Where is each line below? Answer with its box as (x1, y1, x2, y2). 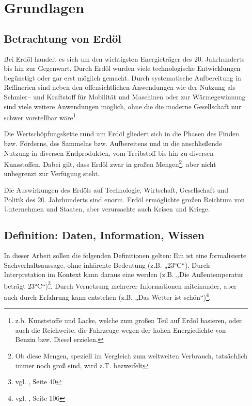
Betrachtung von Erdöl (4, 31, 122, 46)
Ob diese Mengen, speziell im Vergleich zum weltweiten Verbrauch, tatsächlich (15, 351, 248, 361)
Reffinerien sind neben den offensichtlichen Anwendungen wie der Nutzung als (4, 82, 236, 92)
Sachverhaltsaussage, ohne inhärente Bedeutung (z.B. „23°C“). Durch (4, 260, 210, 270)
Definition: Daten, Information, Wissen (4, 227, 205, 243)
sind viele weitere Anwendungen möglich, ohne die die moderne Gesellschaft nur (4, 101, 241, 111)
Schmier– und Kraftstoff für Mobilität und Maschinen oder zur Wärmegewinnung (4, 91, 246, 101)
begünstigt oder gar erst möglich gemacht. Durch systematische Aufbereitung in (4, 72, 241, 82)
